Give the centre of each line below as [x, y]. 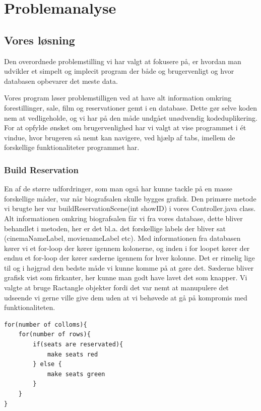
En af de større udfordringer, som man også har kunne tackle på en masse [118, 189]
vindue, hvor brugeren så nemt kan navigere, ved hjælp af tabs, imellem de [120, 137]
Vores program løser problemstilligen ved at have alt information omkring [118, 98]
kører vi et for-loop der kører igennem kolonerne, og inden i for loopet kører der [127, 248]
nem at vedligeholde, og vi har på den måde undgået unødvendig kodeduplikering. [131, 117]
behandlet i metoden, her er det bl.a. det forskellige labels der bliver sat [115, 228]
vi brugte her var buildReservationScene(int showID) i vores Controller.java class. [130, 208]
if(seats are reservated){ [78, 345]
